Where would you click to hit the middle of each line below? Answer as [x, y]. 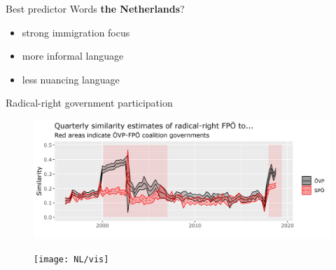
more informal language [73, 56]
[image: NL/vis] [71, 259]
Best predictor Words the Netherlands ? [95, 8]
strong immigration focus [76, 32]
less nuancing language [71, 79]
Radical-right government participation [89, 103]
